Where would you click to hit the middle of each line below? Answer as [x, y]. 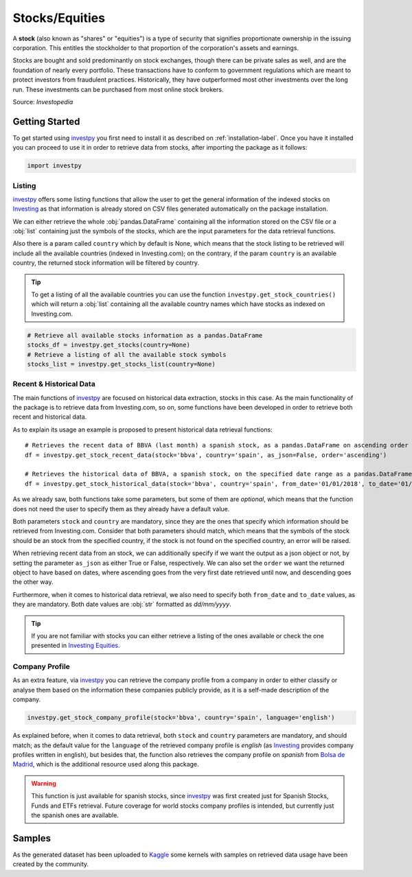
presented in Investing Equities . [76, 646]
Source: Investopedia [43, 102]
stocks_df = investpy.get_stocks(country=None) [108, 345]
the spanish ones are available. [75, 815]
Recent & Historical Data [54, 384]
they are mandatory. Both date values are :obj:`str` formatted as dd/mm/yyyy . [122, 605]
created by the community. [51, 864]
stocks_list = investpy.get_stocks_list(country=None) [121, 364]
